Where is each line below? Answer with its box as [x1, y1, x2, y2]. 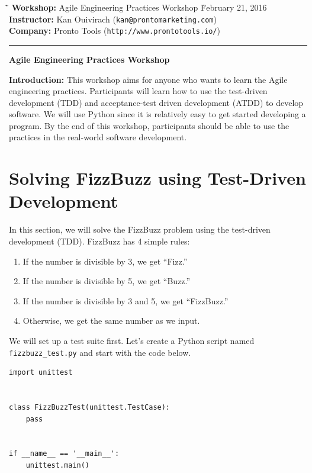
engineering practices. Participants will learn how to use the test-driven [9, 85, 268, 97]
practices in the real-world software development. [9, 131, 187, 143]
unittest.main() [25, 461, 90, 469]
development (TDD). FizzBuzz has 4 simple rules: [9, 234, 190, 247]
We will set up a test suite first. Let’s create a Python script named [9, 334, 255, 346]
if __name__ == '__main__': [9, 449, 120, 458]
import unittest [9, 368, 73, 377]
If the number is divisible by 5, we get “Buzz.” [22, 275, 191, 287]
